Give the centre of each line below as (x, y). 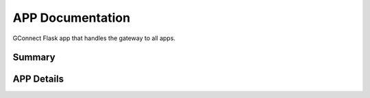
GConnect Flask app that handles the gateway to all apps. (94, 38)
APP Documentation (71, 18)
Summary (34, 58)
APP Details (38, 79)
